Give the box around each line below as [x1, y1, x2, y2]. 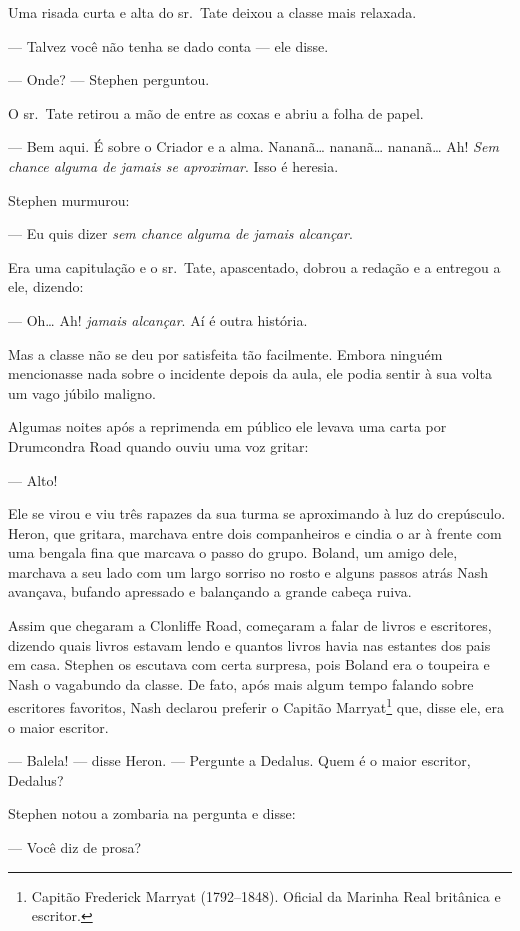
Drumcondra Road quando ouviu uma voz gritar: [8, 435, 309, 456]
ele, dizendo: [8, 276, 84, 297]
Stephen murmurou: [8, 189, 130, 210]
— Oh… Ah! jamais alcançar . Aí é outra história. [8, 309, 308, 330]
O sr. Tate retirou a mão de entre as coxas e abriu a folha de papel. [8, 102, 424, 123]
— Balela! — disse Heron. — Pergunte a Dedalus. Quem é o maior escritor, [8, 750, 471, 771]
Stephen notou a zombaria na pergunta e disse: [8, 803, 296, 824]
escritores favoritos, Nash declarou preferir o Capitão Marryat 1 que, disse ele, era [8, 694, 504, 718]
